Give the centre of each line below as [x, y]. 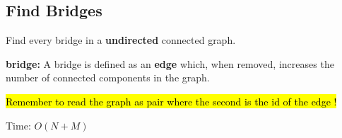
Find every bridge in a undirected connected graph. [121, 40]
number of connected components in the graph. [108, 77]
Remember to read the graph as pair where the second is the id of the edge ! [171, 101]
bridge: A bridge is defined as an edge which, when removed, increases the [170, 63]
